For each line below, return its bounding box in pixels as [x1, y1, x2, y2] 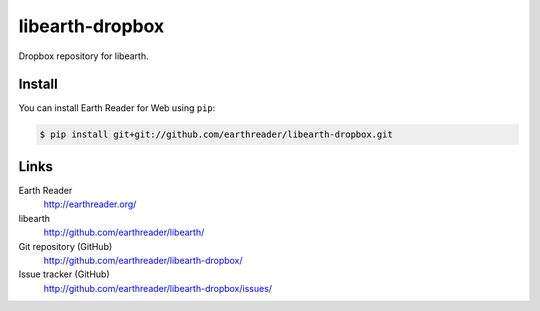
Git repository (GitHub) [18, 240, 113, 252]
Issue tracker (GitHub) [18, 268, 110, 280]
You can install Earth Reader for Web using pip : [18, 102, 216, 114]
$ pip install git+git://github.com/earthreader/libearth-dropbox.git [39, 129, 394, 140]
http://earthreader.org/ [43, 198, 137, 210]
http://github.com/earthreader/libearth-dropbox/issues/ [43, 282, 273, 294]
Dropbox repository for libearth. [18, 50, 149, 62]
